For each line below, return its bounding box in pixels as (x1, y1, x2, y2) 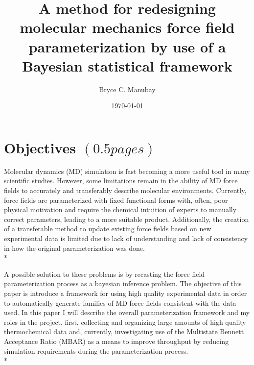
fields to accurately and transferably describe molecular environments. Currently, (4, 185, 247, 195)
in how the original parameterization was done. (4, 243, 145, 253)
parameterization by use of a (28, 36, 226, 56)
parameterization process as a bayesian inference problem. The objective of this (4, 278, 242, 289)
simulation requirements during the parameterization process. (4, 345, 188, 356)
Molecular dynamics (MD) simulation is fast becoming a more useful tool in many (4, 166, 250, 176)
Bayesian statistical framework (22, 55, 232, 75)
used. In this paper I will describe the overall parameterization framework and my (4, 307, 250, 317)
